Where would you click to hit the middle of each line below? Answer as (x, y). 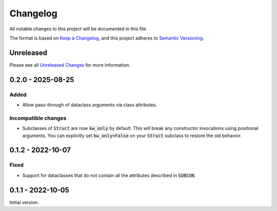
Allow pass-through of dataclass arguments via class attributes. (90, 105)
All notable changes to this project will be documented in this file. (78, 29)
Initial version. (24, 202)
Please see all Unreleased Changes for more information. (70, 65)
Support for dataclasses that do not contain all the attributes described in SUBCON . (109, 175)
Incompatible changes (38, 118)
